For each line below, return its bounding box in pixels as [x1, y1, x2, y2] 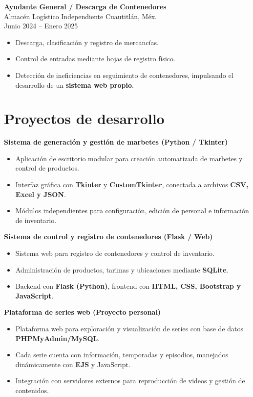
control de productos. [15, 163, 79, 173]
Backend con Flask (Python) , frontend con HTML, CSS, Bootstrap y [15, 281, 241, 291]
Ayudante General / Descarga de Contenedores [4, 1, 167, 11]
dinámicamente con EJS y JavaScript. [15, 359, 130, 369]
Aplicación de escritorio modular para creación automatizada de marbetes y [15, 153, 243, 163]
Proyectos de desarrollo [4, 108, 165, 128]
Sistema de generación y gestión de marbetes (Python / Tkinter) [4, 137, 228, 147]
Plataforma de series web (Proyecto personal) [4, 307, 161, 317]
